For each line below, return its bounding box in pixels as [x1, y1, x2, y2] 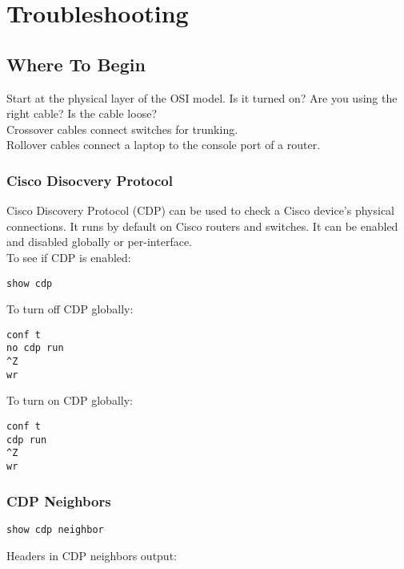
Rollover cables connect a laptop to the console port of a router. [6, 136, 321, 153]
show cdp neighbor [6, 523, 104, 535]
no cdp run [6, 342, 64, 354]
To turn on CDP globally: [6, 392, 133, 409]
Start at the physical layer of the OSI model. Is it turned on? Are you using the [6, 89, 398, 106]
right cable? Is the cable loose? [6, 105, 157, 122]
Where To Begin [6, 51, 146, 76]
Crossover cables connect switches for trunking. [6, 120, 238, 137]
